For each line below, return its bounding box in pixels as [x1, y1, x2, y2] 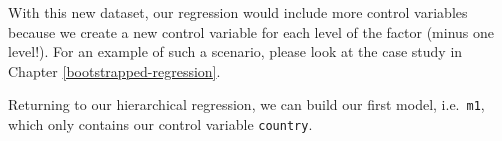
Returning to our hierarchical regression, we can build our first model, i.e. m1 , [8, 94, 485, 115]
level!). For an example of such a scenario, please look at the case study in [8, 41, 463, 62]
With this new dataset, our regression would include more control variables [8, 2, 468, 22]
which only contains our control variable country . [8, 114, 313, 135]
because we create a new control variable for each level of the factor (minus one [8, 21, 494, 42]
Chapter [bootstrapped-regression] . [8, 60, 221, 81]
